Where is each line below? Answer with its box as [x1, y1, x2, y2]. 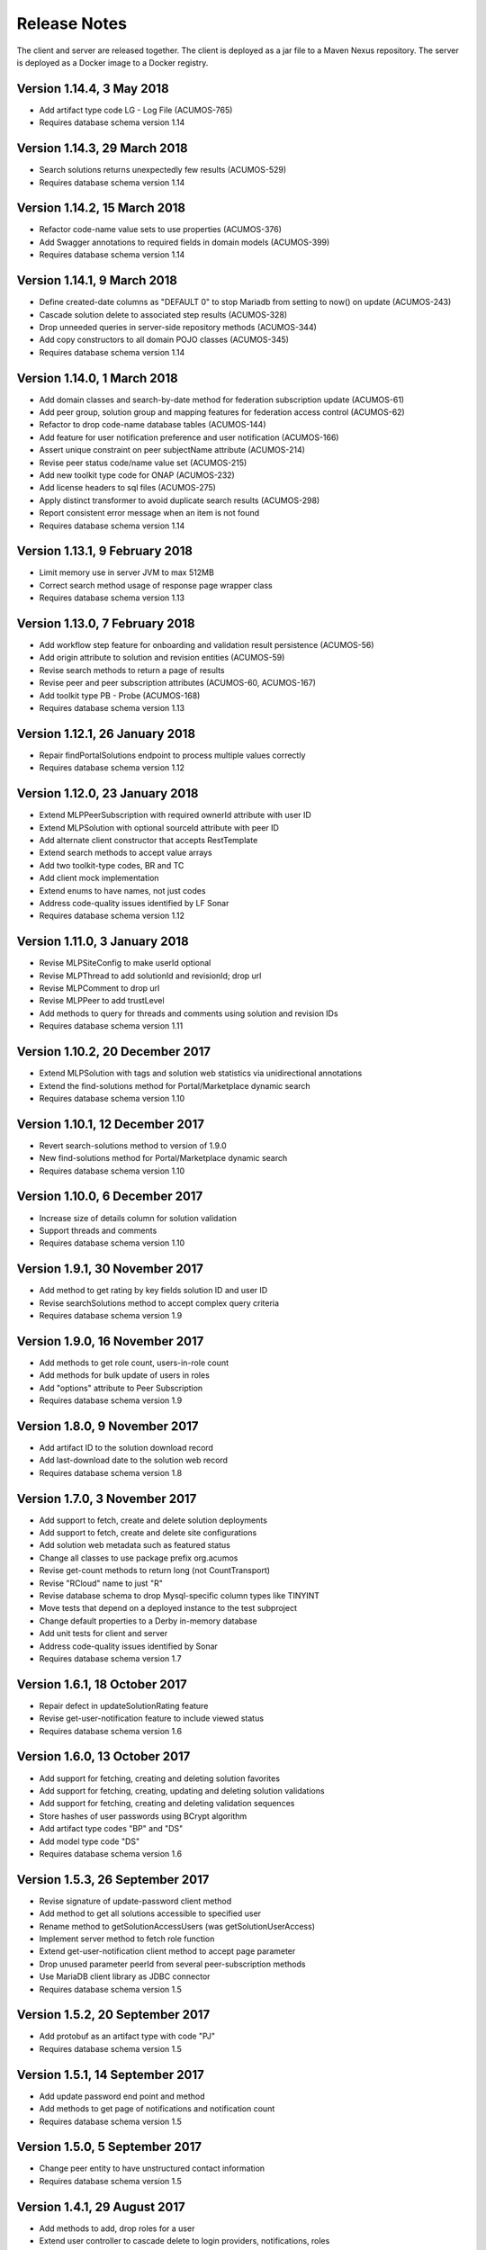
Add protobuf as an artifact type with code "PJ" [39, 2030, 216, 2042]
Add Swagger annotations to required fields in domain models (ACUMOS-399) [39, 237, 330, 247]
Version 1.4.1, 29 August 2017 [16, 2199, 185, 2214]
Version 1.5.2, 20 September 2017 [16, 2007, 211, 2022]
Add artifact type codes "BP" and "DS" [39, 1823, 184, 1834]
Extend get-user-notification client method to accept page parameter [39, 1946, 296, 1957]
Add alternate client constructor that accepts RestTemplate [39, 835, 258, 846]
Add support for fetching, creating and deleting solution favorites [39, 1773, 281, 1784]
